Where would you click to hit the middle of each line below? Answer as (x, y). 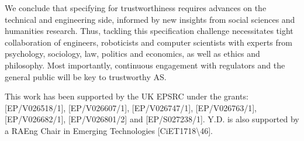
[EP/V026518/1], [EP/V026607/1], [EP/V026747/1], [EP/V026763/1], (131, 107)
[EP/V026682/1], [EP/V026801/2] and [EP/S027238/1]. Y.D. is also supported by (152, 119)
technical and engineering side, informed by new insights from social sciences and (150, 19)
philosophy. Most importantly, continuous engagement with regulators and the (145, 65)
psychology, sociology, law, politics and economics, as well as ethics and (132, 54)
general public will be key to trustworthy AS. (86, 76)
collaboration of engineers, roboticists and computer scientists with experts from (148, 42)
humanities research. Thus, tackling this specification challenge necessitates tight (149, 31)
